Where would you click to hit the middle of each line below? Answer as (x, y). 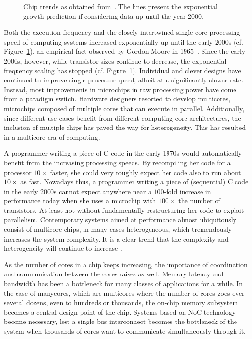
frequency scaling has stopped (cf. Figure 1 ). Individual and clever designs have (123, 70)
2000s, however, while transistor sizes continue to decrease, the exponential (115, 60)
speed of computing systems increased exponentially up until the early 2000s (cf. (124, 41)
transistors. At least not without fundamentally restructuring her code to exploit (124, 210)
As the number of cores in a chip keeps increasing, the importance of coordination (126, 264)
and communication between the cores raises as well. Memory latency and (114, 274)
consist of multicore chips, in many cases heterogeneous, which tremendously (118, 229)
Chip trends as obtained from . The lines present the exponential (120, 6)
